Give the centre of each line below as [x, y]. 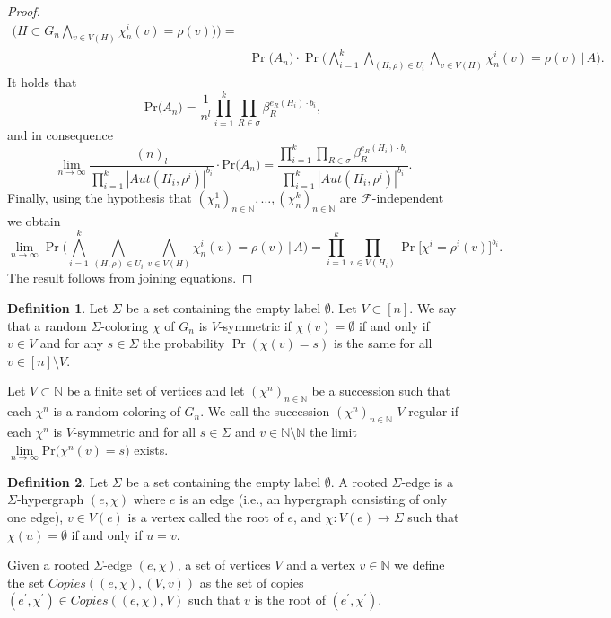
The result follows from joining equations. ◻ [130, 278]
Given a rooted [48, 565]
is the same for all [383, 343]
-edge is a [428, 481]
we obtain [34, 220]
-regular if [431, 411]
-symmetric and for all [135, 432]
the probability [184, 343]
